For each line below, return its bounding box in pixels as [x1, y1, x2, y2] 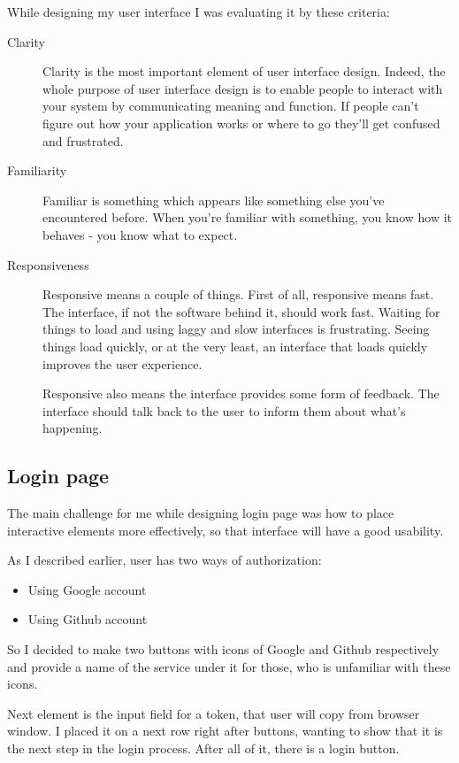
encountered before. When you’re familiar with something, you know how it [42, 208, 453, 227]
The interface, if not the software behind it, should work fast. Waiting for [42, 302, 440, 320]
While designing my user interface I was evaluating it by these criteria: [7, 3, 390, 20]
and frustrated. [42, 131, 124, 150]
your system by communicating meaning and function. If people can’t [42, 96, 419, 115]
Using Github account [27, 610, 148, 628]
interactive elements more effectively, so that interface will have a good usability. [7, 520, 444, 539]
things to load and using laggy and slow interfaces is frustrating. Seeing [42, 320, 430, 338]
